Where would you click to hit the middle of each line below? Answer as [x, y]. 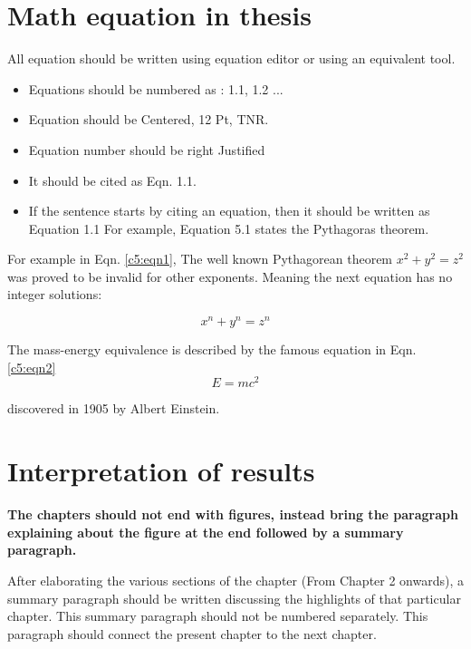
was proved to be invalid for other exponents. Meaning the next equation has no [230, 276]
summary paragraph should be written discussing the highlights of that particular [234, 598]
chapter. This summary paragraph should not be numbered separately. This [218, 616]
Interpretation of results [161, 471]
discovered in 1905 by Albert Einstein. [114, 408]
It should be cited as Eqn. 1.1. [112, 180]
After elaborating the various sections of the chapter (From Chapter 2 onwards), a [235, 580]
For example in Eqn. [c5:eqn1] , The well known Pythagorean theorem [200, 259]
